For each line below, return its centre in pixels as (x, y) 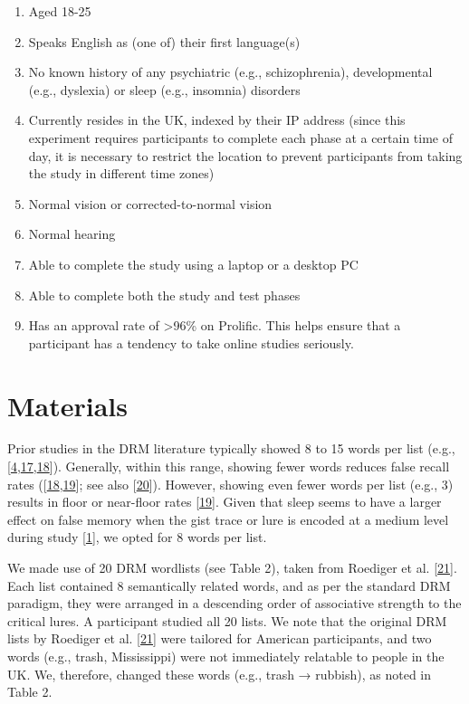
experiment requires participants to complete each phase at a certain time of (241, 137)
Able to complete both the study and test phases (164, 295)
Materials (68, 405)
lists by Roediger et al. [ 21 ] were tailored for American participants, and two (220, 638)
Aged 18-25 (60, 11)
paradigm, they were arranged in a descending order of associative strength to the (234, 603)
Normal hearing (72, 234)
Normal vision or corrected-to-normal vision (150, 203)
